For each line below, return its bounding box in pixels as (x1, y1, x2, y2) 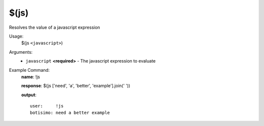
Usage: (9, 33, 24, 39)
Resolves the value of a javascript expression (9, 24, 100, 30)
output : (21, 92, 37, 98)
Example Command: (9, 67, 50, 73)
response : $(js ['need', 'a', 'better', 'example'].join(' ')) (21, 83, 131, 89)
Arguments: (9, 49, 33, 55)
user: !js (30, 103, 64, 109)
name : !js (21, 74, 40, 80)
